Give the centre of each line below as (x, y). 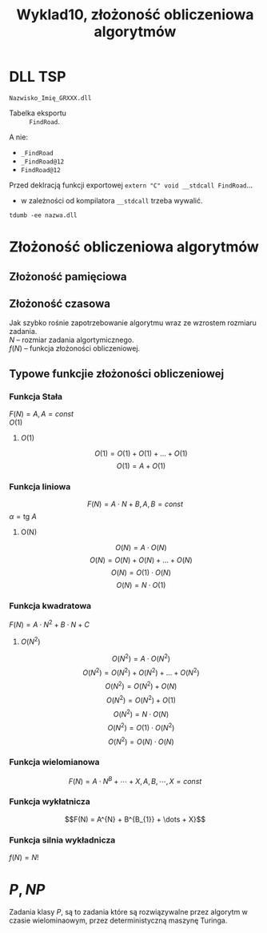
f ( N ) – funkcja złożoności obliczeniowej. (75, 348)
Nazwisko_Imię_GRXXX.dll (50, 98)
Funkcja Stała (36, 396)
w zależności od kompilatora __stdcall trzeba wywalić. (112, 200)
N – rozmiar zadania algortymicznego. (72, 340)
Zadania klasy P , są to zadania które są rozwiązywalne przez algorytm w (129, 912)
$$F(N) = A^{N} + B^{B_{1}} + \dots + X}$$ (135, 819)
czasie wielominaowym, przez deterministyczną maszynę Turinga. (118, 920)
